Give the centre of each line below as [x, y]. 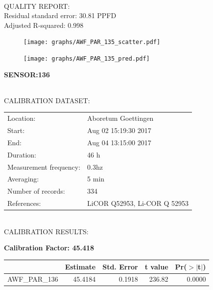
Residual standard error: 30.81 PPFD [60, 15]
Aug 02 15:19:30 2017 [119, 130]
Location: [22, 118]
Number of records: [36, 191]
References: [24, 203]
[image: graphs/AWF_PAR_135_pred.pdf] [87, 59]
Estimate [80, 266]
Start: [16, 130]
